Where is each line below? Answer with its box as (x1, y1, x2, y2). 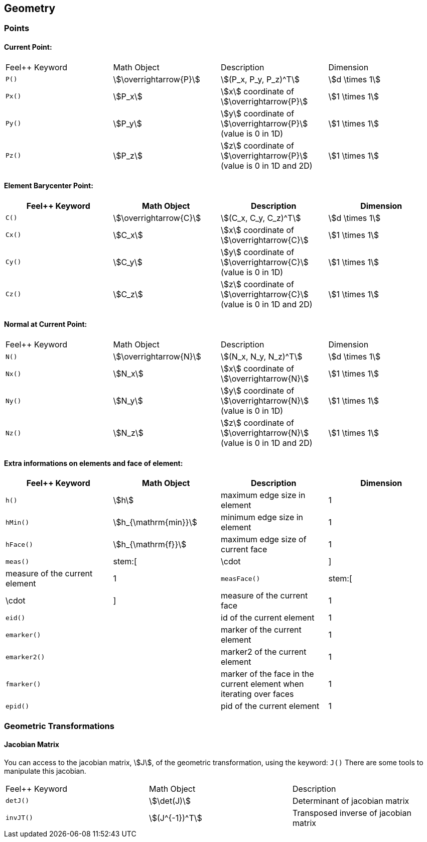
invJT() (6, 814, 33, 822)
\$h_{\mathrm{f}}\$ (113, 539, 187, 550)
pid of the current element (221, 701, 320, 711)
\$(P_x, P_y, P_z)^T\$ (221, 74, 300, 84)
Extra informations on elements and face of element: (4, 458, 183, 467)
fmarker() (6, 680, 41, 688)
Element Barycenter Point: (4, 181, 93, 190)
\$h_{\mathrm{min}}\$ (113, 517, 197, 528)
